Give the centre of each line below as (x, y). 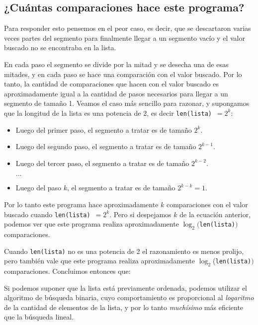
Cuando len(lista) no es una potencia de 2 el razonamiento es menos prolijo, (124, 251)
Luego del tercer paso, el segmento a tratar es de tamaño (102, 163)
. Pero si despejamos (140, 214)
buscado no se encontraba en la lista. (60, 47)
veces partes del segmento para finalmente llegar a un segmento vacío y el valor (125, 38)
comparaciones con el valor (207, 204)
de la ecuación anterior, (215, 214)
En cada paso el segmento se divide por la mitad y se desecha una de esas (116, 64)
